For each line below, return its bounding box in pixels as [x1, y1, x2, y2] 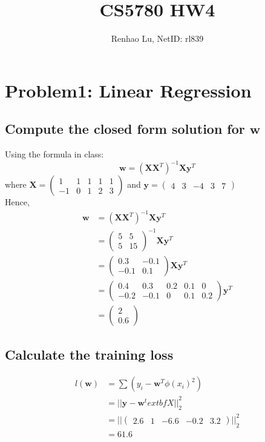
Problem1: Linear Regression [5, 78, 252, 102]
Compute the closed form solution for [5, 119, 245, 138]
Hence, [5, 196, 30, 208]
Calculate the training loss [5, 345, 174, 364]
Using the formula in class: [5, 148, 104, 160]
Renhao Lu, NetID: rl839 [111, 32, 204, 45]
